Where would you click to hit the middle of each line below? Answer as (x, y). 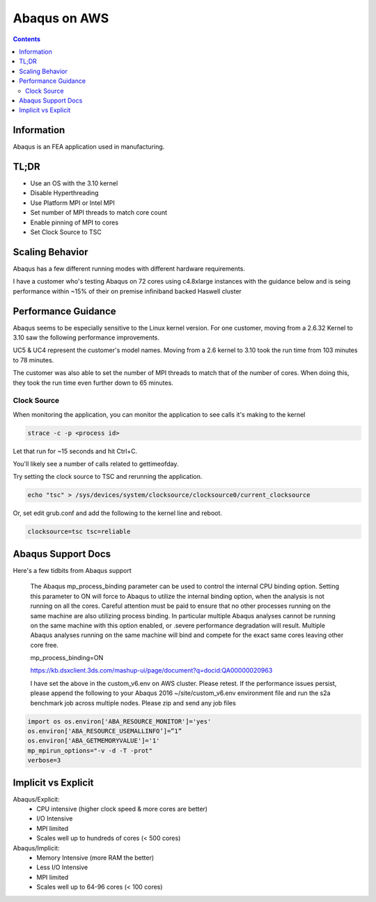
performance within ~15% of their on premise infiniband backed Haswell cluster (127, 291)
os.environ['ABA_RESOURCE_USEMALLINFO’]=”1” (105, 731)
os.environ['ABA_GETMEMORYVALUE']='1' (94, 741)
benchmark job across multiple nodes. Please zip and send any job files (133, 703)
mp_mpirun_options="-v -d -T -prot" (90, 750)
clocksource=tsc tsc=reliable (79, 532)
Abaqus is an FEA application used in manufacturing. (89, 147)
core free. (45, 645)
